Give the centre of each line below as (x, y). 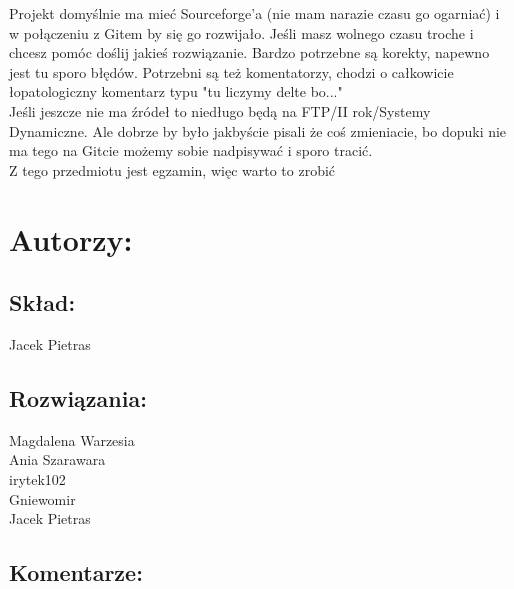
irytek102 (37, 478)
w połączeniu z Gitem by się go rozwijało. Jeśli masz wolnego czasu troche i (241, 32)
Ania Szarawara (57, 459)
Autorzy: (71, 238)
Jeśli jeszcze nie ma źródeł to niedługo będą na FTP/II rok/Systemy (220, 110)
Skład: (42, 302)
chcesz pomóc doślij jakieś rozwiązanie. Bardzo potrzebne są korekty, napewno (249, 52)
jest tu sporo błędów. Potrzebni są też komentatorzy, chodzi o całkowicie (231, 71)
